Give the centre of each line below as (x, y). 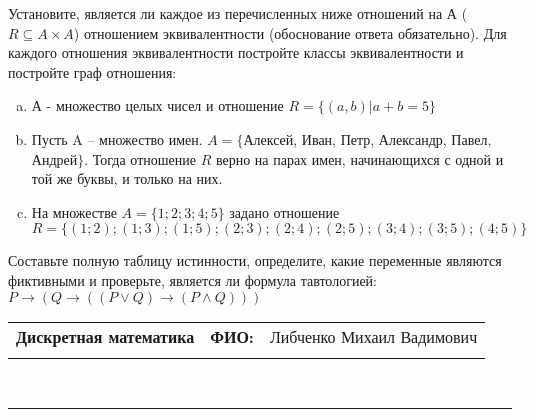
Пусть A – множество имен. (117, 138)
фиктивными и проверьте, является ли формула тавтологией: (192, 279)
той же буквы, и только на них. (127, 178)
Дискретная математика (105, 336)
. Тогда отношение (140, 158)
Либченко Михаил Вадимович (373, 336)
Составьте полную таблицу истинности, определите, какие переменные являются (255, 260)
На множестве (74, 211)
